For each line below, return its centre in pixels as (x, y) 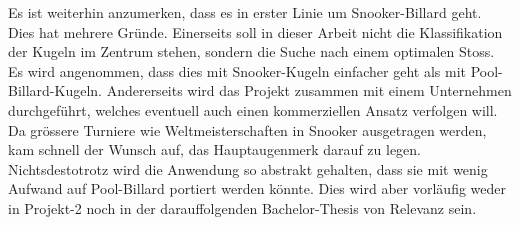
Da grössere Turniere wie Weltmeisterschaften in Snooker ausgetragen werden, (247, 129)
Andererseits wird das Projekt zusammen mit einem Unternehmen (309, 90)
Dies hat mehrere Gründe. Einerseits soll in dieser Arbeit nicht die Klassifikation (255, 31)
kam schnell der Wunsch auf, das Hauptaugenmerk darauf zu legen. (214, 149)
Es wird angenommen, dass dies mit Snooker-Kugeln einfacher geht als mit (237, 70)
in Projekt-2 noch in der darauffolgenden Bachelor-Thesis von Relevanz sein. (242, 207)
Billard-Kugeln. (55, 90)
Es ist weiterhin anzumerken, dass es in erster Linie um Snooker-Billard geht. (245, 12)
